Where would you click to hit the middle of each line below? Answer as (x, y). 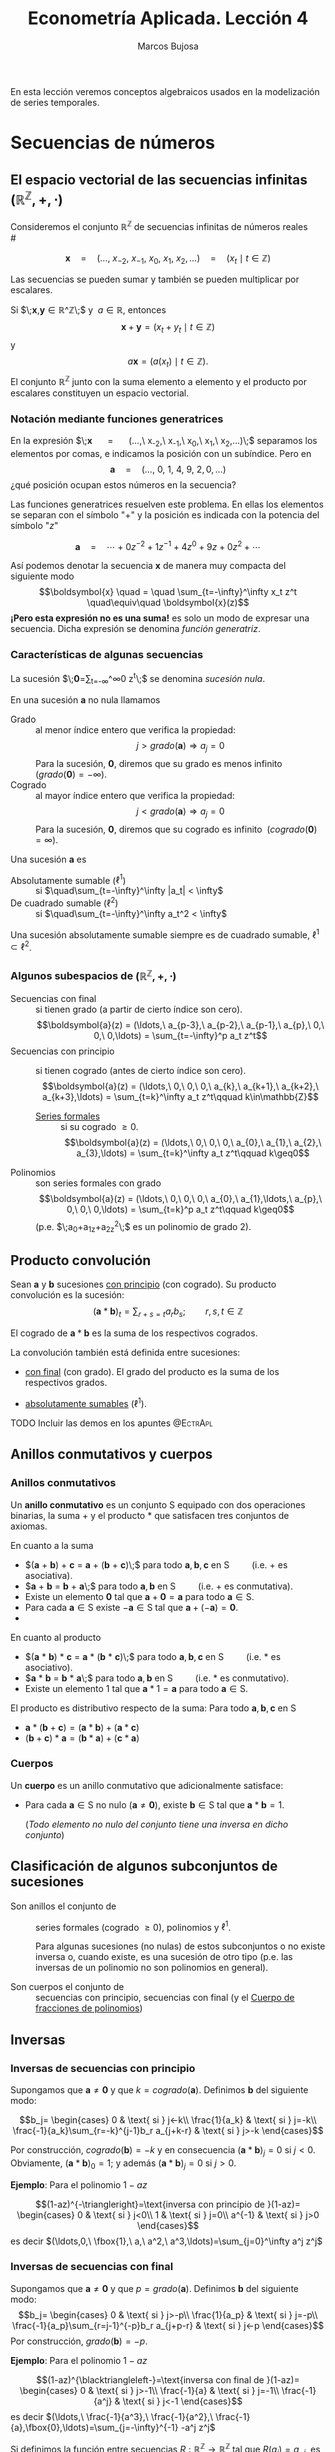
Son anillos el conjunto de (63, 1906)
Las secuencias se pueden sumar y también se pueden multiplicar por (155, 279)
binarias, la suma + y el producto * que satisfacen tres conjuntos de (150, 1515)
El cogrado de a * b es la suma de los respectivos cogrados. (134, 1333)
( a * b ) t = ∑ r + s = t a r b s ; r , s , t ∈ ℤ (168, 1312)
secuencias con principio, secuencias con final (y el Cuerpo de (165, 1998)
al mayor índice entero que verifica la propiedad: (135, 795)
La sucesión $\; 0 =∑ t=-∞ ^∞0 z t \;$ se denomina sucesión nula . (138, 678)
